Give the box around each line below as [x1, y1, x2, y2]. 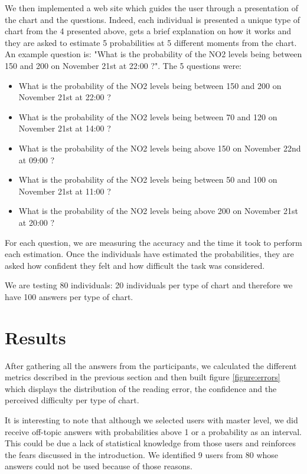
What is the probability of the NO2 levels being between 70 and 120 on [18, 110, 277, 123]
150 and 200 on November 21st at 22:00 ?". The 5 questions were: [5, 59, 241, 71]
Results [5, 325, 66, 349]
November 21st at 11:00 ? [18, 185, 111, 197]
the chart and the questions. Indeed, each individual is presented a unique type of [5, 13, 301, 25]
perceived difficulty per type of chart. [5, 394, 139, 406]
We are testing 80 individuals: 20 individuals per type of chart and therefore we [5, 279, 293, 291]
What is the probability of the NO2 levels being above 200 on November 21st [18, 205, 298, 217]
